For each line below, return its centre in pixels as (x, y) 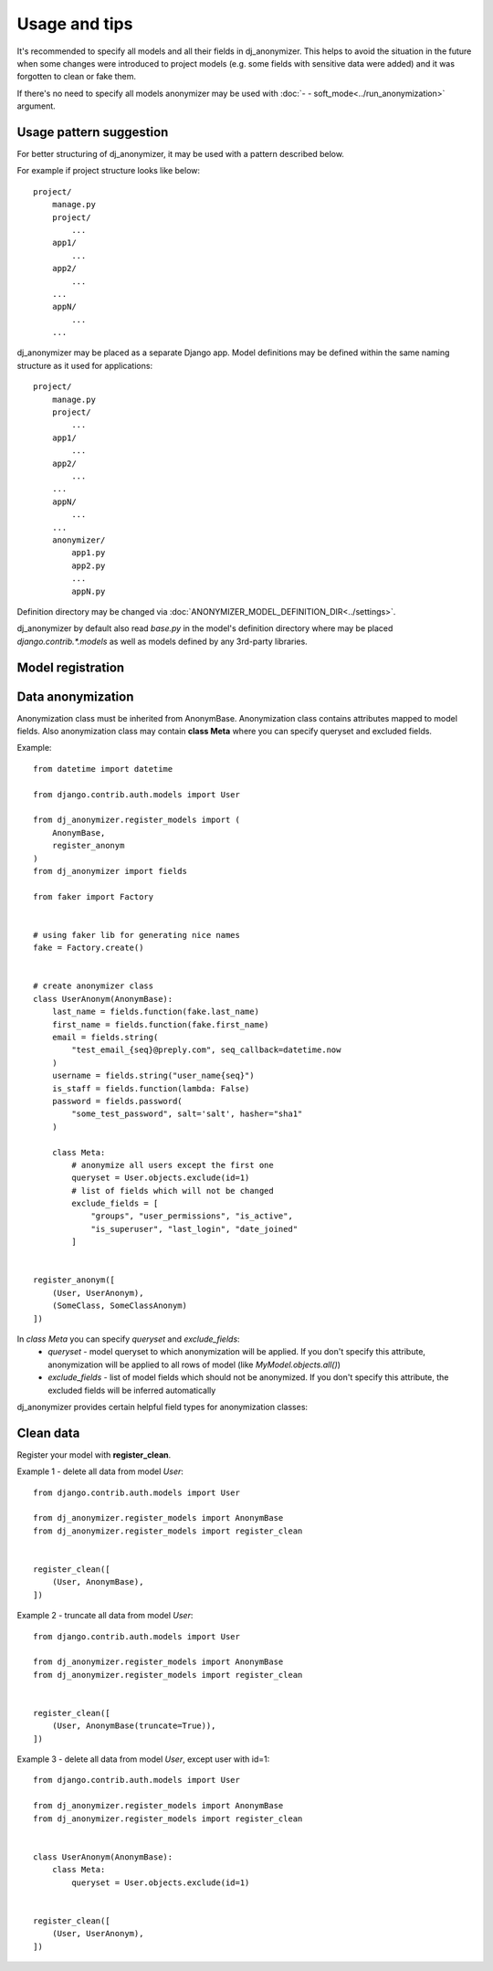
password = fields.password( (117, 1101)
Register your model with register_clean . (94, 1455)
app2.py (89, 565)
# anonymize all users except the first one (173, 1165)
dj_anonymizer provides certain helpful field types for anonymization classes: (163, 1407)
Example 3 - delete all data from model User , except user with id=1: (143, 1759)
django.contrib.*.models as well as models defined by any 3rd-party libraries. (162, 641)
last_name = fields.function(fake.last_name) (156, 1012)
